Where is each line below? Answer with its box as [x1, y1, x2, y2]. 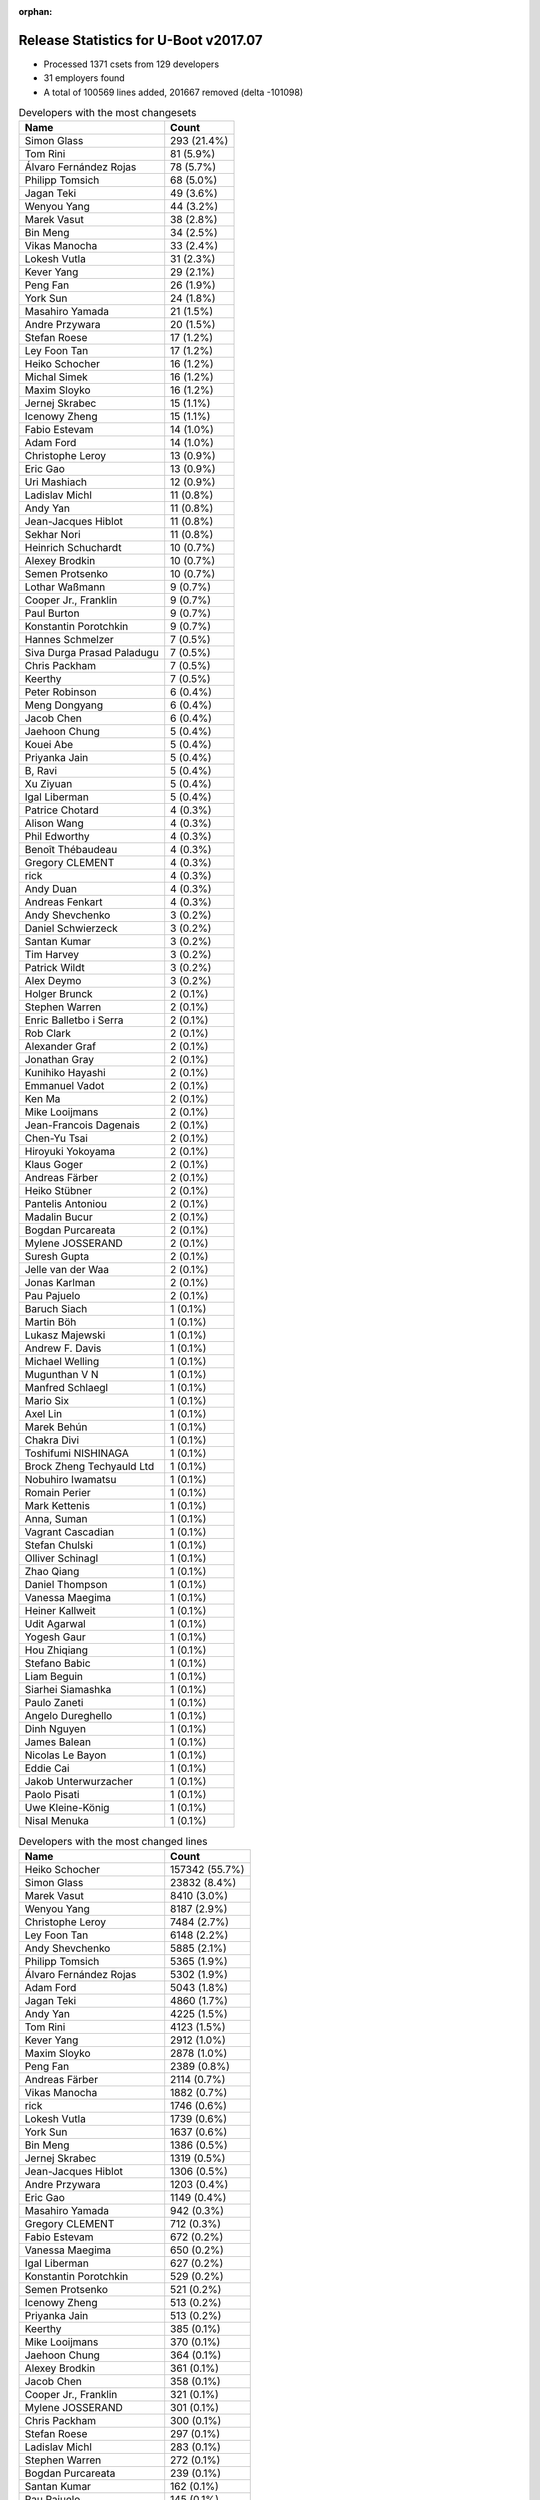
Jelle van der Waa [24, 1263, 110, 1277]
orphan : [18, 6, 53, 17]
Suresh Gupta [24, 1250, 90, 1264]
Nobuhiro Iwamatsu [24, 1473, 117, 1487]
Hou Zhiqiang [24, 1643, 89, 1657]
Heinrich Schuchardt [24, 541, 122, 555]
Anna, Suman [24, 1512, 88, 1526]
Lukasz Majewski [24, 1328, 106, 1342]
